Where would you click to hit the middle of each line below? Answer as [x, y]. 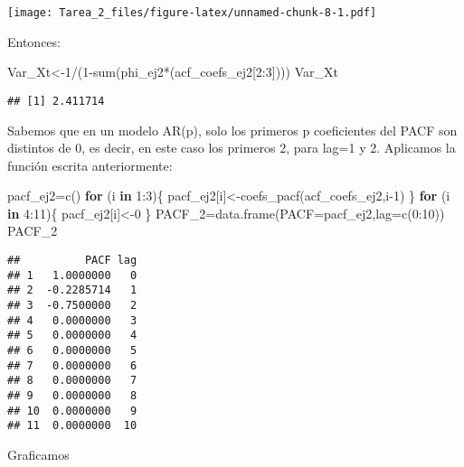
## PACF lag [72, 261]
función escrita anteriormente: [90, 165]
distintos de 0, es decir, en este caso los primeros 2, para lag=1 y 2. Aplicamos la [232, 148]
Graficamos [38, 454]
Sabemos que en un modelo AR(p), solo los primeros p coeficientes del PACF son [232, 130]
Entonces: [34, 41]
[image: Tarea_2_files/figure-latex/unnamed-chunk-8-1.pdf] [192, 13]
